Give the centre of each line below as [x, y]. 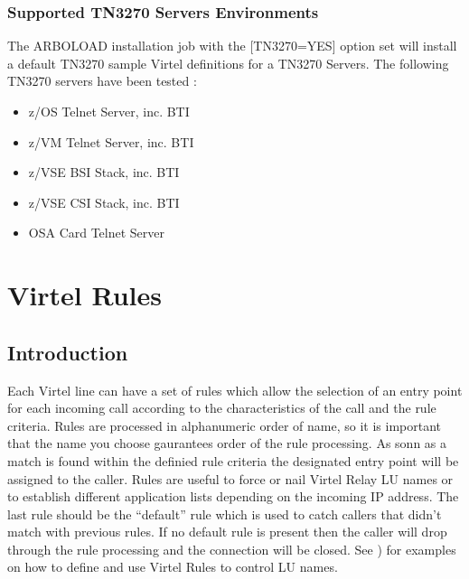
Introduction [68, 352]
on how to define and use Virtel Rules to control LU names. [173, 567]
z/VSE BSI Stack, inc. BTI [104, 172]
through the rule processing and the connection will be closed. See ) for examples [232, 549]
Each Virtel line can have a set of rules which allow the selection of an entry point [235, 390]
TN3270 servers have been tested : [102, 81]
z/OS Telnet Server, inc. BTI [109, 111]
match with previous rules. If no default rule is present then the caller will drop [227, 532]
